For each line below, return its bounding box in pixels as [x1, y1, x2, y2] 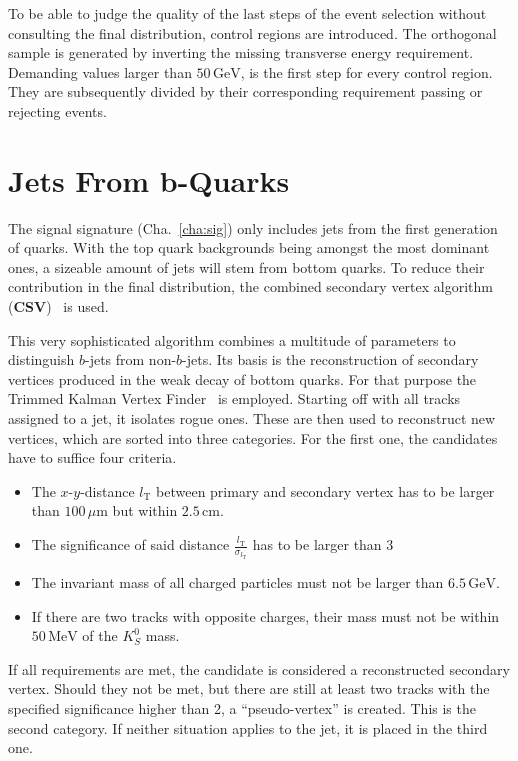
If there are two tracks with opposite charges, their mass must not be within [31, 605, 500, 626]
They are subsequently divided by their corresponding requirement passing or [8, 81, 483, 102]
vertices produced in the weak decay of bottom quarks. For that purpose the [8, 368, 477, 389]
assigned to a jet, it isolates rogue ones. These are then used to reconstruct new [8, 408, 496, 429]
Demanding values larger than [8, 61, 192, 82]
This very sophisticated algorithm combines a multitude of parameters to [8, 329, 456, 350]
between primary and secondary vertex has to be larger [156, 480, 495, 501]
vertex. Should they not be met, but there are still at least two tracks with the [8, 678, 490, 699]
